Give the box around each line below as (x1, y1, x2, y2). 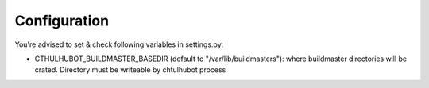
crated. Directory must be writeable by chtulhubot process (34, 65, 226, 75)
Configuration (14, 12, 110, 29)
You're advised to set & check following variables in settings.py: (14, 40, 224, 49)
